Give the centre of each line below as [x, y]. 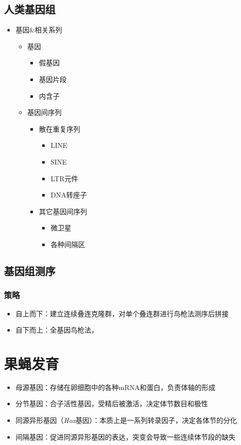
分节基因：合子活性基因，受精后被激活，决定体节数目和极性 [112, 403]
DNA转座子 [69, 195]
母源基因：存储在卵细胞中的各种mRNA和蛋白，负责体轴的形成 [115, 387]
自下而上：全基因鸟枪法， [57, 330]
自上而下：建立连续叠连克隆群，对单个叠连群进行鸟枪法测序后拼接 [122, 313]
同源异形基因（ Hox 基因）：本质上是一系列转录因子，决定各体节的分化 [126, 420]
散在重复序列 [60, 128]
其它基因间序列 [63, 211]
